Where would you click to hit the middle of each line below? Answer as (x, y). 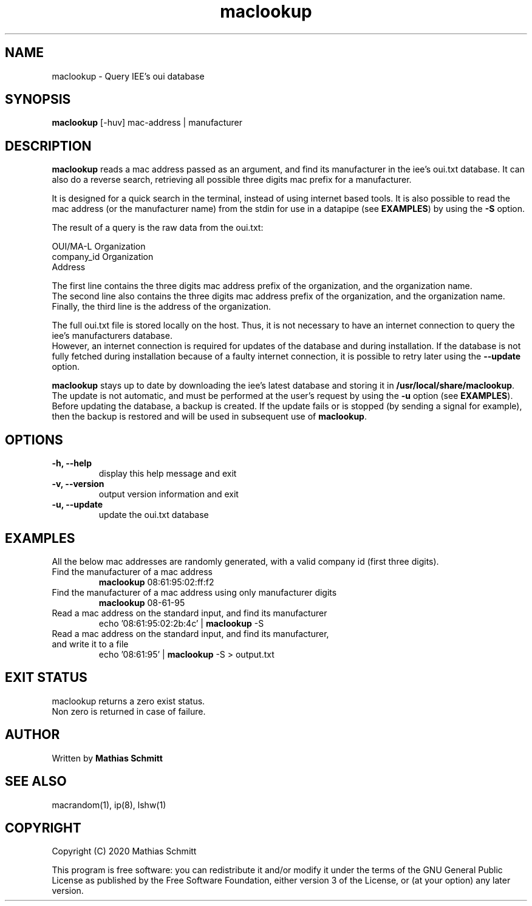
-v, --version (78, 484)
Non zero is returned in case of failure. (129, 711)
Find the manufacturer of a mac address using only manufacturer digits (194, 592)
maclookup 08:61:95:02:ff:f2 (156, 582)
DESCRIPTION (48, 146)
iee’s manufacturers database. (112, 336)
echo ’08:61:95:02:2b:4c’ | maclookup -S (181, 623)
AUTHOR (32, 735)
